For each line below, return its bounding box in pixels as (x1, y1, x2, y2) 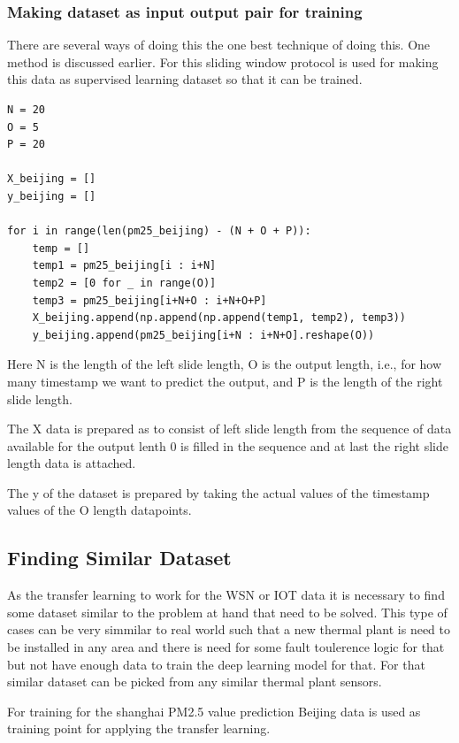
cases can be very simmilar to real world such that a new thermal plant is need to (7, 620, 451, 639)
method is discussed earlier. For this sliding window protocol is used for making (7, 52, 439, 71)
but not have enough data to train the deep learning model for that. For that (7, 655, 425, 673)
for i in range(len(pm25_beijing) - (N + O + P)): (7, 225, 311, 238)
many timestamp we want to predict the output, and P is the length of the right (7, 371, 443, 390)
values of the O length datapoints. (7, 501, 192, 519)
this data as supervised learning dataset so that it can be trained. (7, 70, 363, 88)
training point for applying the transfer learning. (7, 719, 271, 738)
